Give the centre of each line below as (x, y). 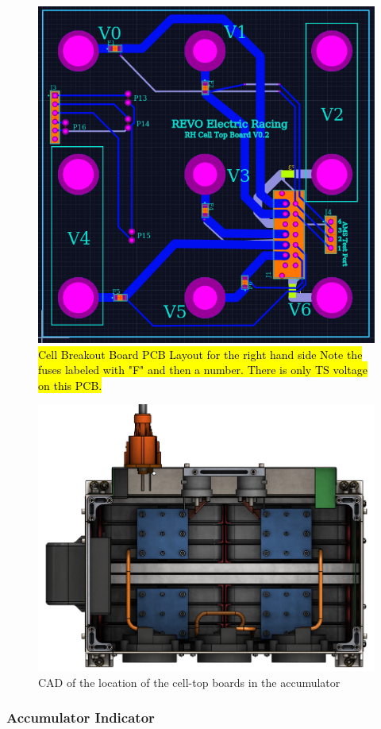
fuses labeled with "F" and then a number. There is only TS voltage (203, 370)
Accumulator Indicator (81, 717)
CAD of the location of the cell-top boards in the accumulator (189, 682)
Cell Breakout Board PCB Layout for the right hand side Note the (200, 354)
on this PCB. (70, 385)
